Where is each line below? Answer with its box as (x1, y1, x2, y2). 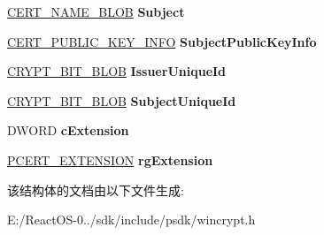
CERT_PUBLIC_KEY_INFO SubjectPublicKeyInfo (7, 32, 317, 50)
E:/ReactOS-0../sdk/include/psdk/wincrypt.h (7, 210, 256, 229)
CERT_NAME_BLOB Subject (7, 3, 185, 20)
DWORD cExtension (7, 121, 129, 140)
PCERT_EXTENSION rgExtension (7, 150, 213, 169)
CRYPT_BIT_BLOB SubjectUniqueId (7, 91, 236, 110)
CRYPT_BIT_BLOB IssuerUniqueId (7, 62, 227, 80)
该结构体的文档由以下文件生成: (7, 180, 184, 199)
